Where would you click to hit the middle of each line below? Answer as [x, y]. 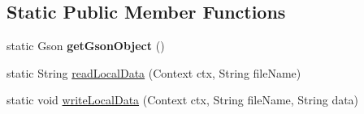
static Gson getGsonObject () [86, 46]
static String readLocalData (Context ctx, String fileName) [154, 72]
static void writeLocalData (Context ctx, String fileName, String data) [183, 100]
